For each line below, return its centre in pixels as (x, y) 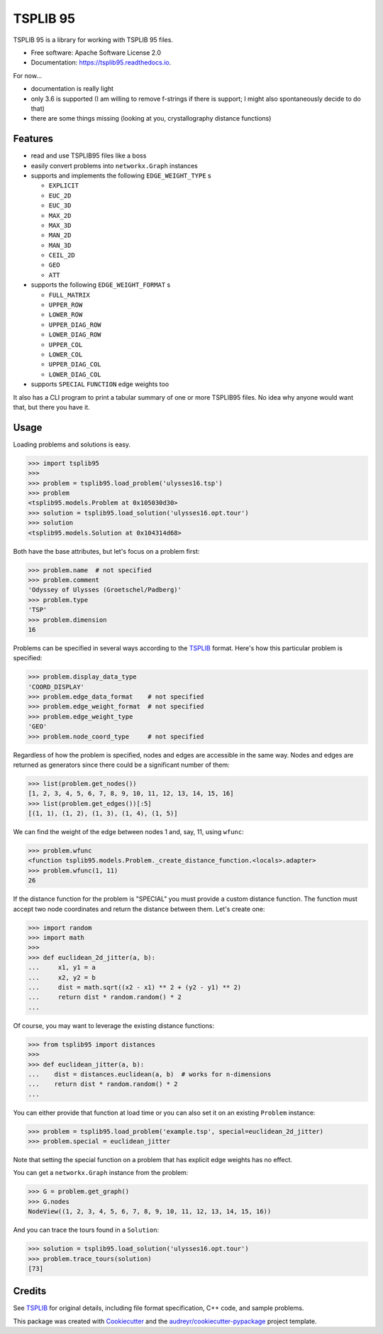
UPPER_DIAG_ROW (75, 324)
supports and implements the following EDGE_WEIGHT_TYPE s (121, 175)
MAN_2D (60, 235)
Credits (30, 1291)
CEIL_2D (62, 255)
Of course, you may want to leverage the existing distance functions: (113, 1025)
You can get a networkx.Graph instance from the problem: (101, 1173)
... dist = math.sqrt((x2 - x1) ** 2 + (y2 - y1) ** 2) (135, 987)
